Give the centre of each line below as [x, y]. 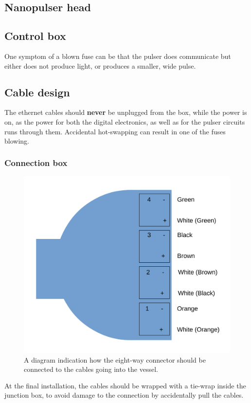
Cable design [37, 92]
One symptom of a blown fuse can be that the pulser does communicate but [118, 56]
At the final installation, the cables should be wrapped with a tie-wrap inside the [125, 385]
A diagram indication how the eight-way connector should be [115, 359]
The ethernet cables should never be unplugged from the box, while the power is [126, 112]
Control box [35, 36]
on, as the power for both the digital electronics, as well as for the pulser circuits [125, 121]
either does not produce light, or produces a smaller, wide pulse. [100, 65]
